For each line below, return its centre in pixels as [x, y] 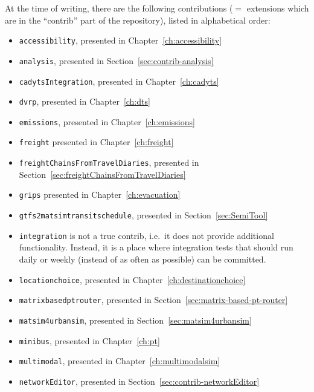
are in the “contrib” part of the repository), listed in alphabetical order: [138, 20]
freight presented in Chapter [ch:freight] [96, 142]
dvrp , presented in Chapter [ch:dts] [85, 101]
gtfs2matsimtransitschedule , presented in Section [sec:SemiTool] [143, 215]
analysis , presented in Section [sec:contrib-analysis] [116, 60]
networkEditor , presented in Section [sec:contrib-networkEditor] [139, 381]
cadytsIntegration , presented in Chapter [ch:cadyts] [119, 81]
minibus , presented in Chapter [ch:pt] [89, 340]
